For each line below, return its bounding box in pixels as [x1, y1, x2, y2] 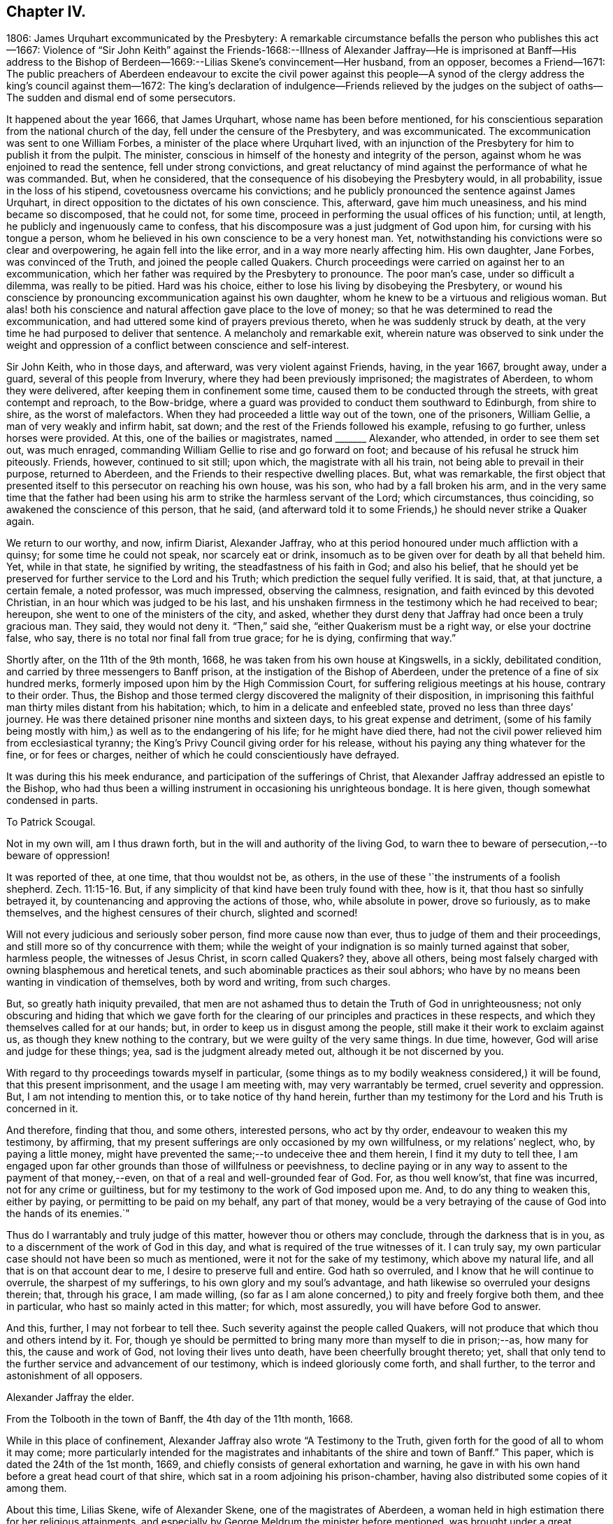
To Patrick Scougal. [6, 816, 96, 828]
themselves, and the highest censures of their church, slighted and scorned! [6, 907, 358, 919]
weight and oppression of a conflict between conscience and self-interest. [6, 339, 349, 352]
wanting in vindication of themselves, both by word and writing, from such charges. [6, 976, 391, 989]
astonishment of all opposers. [6, 1370, 143, 1382]
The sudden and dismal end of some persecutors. [6, 92, 236, 104]
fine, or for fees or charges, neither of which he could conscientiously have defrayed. [6, 749, 400, 761]
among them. [6, 1482, 67, 1495]
